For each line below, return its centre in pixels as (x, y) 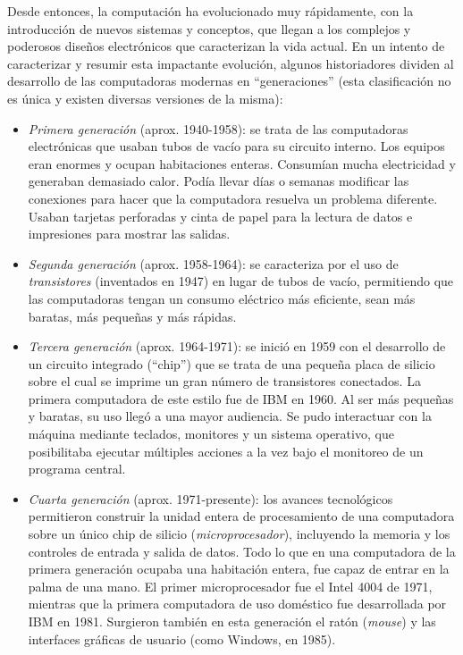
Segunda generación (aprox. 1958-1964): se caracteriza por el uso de (213, 263)
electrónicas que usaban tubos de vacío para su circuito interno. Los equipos (236, 146)
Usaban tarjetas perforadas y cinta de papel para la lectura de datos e (220, 216)
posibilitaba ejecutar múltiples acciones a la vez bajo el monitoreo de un (226, 451)
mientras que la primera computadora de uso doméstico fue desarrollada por (237, 604)
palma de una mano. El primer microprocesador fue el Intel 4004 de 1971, (230, 586)
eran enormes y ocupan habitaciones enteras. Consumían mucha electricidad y (242, 163)
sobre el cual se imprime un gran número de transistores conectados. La (224, 381)
